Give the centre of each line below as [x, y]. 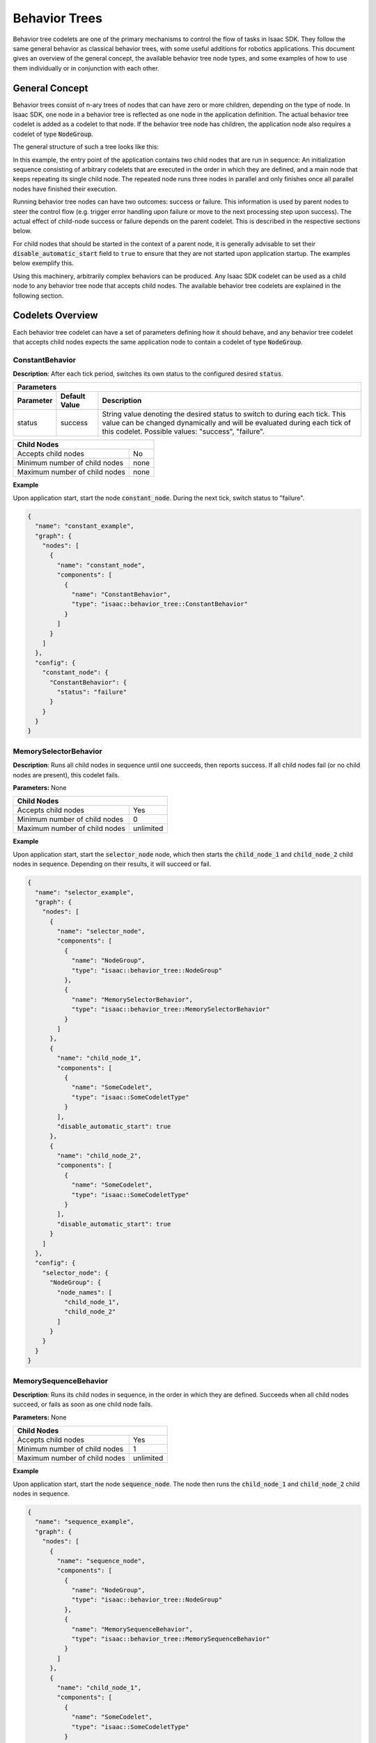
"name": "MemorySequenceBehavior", [132, 1629]
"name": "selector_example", [85, 892]
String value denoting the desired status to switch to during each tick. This [224, 414]
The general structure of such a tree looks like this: [86, 147]
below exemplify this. [44, 263]
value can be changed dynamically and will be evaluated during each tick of [227, 423]
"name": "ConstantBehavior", [121, 594]
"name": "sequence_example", [85, 1522]
